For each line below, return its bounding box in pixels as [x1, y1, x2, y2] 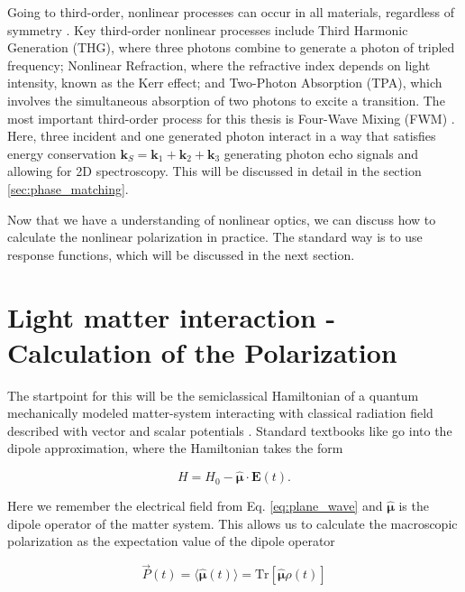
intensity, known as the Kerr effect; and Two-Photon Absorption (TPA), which [7, 73, 442, 92]
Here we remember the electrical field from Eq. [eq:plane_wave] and [7, 496, 383, 515]
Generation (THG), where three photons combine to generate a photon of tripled [7, 38, 455, 57]
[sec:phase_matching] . [7, 179, 129, 198]
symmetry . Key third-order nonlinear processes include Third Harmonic [7, 20, 408, 39]
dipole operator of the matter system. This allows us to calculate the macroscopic [7, 513, 458, 532]
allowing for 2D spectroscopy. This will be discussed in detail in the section [7, 162, 422, 180]
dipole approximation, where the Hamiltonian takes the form [7, 439, 343, 458]
